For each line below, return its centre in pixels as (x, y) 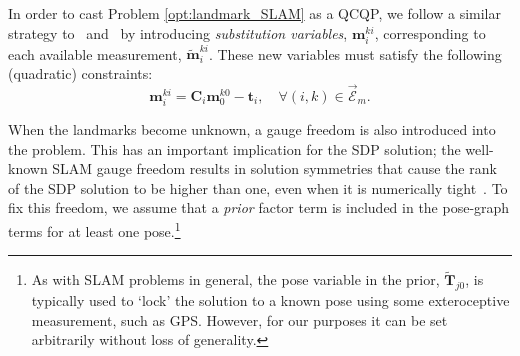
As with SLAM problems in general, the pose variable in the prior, (235, 279)
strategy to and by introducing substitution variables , (178, 32)
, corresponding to (430, 32)
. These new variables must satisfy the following (355, 53)
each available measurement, (95, 53)
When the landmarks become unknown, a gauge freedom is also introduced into (252, 129)
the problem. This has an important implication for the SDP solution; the (234, 148)
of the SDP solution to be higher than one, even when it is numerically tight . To (258, 187)
